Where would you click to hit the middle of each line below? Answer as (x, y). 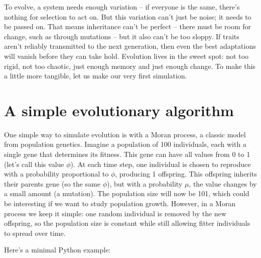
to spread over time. (35, 233)
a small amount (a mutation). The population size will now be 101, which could (127, 193)
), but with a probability (145, 183)
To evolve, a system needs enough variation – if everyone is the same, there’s (122, 7)
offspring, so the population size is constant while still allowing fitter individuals (127, 223)
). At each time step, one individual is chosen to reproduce (161, 164)
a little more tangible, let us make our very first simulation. (96, 76)
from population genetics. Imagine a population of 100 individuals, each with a (125, 144)
